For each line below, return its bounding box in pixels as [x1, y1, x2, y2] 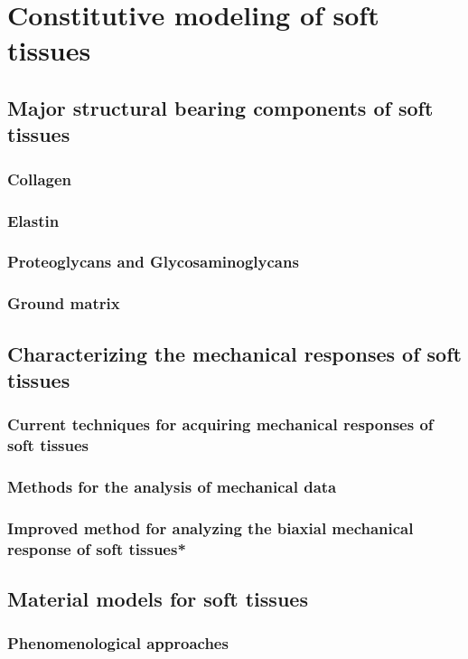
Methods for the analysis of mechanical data [7, 475, 337, 497]
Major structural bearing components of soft [7, 93, 434, 121]
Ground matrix [7, 292, 120, 315]
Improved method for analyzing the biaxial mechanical [7, 516, 414, 539]
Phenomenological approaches [7, 632, 229, 654]
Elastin [7, 209, 60, 231]
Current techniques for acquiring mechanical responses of [7, 413, 434, 436]
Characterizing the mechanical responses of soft [7, 339, 462, 367]
